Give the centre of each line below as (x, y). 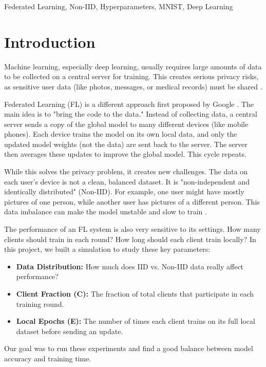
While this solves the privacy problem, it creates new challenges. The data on (126, 171)
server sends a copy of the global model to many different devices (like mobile (126, 124)
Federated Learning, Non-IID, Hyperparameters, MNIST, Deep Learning (119, 6)
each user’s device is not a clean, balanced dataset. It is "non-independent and (127, 181)
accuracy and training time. (48, 358)
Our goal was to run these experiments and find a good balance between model (129, 348)
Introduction (50, 41)
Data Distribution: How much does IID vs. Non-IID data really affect (130, 266)
